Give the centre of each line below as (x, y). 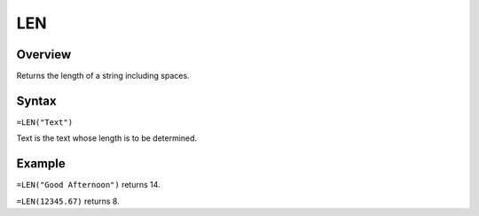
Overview (44, 54)
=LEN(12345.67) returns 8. (68, 201)
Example (41, 164)
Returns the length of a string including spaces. (103, 76)
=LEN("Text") (45, 122)
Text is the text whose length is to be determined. (107, 138)
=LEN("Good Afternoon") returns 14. (88, 185)
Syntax (36, 100)
